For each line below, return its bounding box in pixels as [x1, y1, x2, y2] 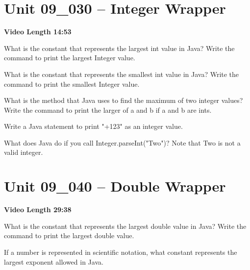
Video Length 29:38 [4, 204, 72, 215]
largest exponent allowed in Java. [4, 256, 103, 267]
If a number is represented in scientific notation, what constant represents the [4, 246, 237, 257]
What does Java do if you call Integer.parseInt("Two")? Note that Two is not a [4, 137, 241, 147]
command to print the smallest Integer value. [4, 78, 140, 89]
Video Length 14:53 [4, 26, 72, 37]
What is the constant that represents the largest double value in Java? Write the [4, 221, 247, 231]
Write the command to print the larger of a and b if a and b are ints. [4, 104, 212, 115]
